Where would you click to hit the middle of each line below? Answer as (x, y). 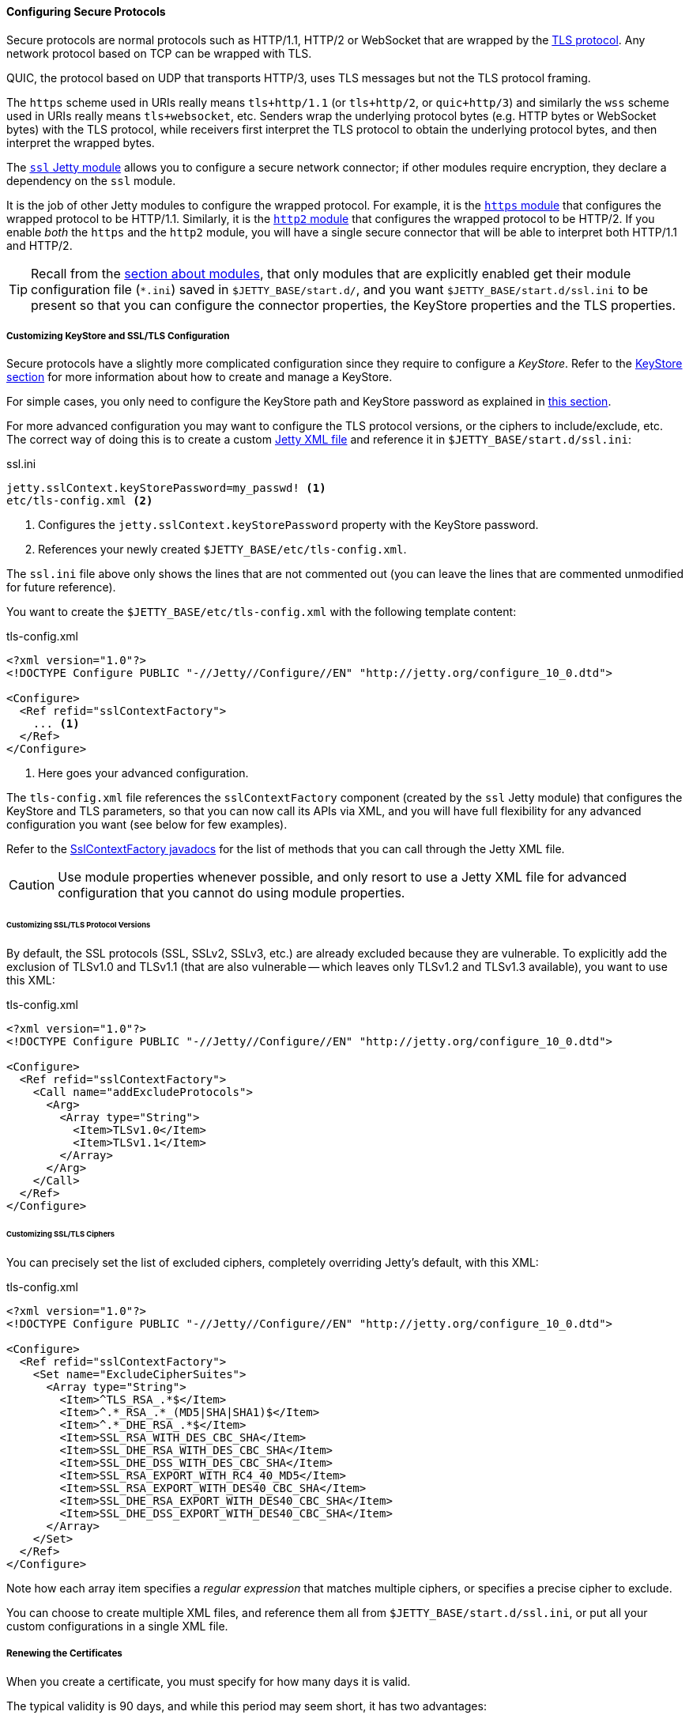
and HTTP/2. (40, 245)
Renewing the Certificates (64, 1654)
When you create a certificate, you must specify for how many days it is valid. (209, 1681)
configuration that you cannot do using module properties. (232, 893)
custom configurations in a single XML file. (117, 1626)
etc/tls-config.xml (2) (80, 501)
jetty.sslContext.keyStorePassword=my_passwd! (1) (166, 488)
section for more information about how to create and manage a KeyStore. (200, 377)
